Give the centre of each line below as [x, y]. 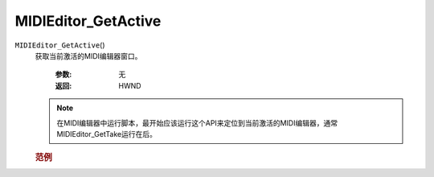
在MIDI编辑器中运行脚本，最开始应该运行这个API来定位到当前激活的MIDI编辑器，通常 [197, 123]
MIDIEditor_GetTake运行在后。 [106, 134]
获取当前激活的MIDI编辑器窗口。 [88, 56]
